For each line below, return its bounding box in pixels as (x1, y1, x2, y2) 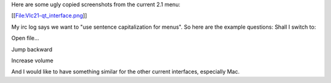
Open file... (11, 34, 39, 42)
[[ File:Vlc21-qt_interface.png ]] (11, 12, 87, 20)
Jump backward (11, 46, 53, 53)
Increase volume (11, 57, 53, 64)
